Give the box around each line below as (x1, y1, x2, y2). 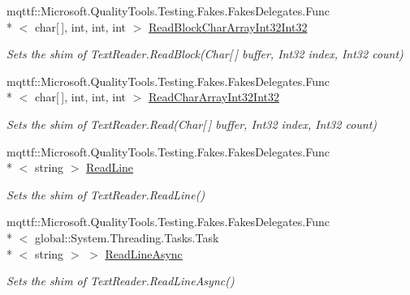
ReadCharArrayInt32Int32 (149, 88, 279, 105)
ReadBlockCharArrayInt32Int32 (149, 18, 308, 35)
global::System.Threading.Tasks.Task (34, 229, 219, 246)
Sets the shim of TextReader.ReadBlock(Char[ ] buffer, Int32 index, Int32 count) (6, 45, 404, 62)
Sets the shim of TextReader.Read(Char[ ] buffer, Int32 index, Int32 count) (6, 115, 378, 132)
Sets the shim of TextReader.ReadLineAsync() (6, 272, 235, 289)
